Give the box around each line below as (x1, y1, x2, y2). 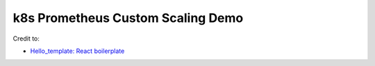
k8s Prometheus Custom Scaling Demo (12, 10, 244, 25)
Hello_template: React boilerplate (30, 47, 125, 55)
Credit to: (12, 34, 40, 43)
